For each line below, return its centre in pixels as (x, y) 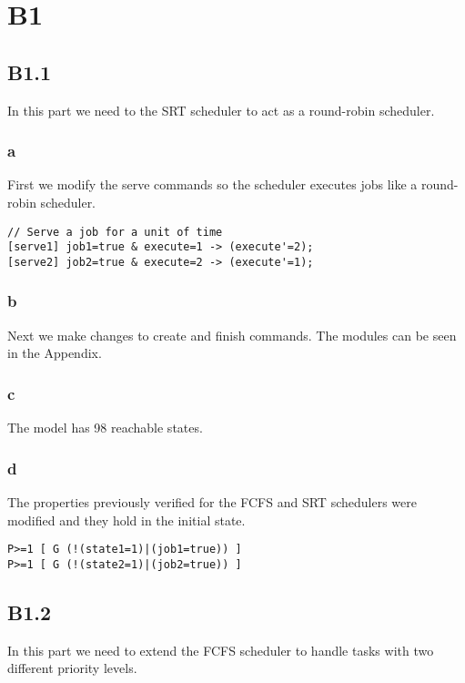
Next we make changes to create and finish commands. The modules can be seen (232, 335)
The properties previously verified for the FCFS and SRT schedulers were (212, 501)
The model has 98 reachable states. (105, 428)
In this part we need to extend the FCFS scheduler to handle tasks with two (221, 650)
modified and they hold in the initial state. (126, 520)
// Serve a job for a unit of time (115, 232)
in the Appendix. (55, 353)
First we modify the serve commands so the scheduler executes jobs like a (212, 184)
